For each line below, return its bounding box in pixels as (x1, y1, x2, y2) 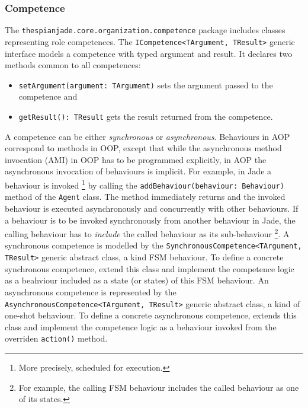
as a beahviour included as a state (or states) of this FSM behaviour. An (5, 274, 269, 286)
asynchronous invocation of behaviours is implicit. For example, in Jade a (5, 165, 272, 177)
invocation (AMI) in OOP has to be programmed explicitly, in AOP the (5, 153, 267, 165)
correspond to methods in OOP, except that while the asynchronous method (5, 142, 282, 154)
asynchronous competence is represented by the (5, 285, 177, 298)
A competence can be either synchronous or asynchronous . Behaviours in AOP (5, 130, 290, 142)
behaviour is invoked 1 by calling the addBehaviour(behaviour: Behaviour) (5, 177, 284, 191)
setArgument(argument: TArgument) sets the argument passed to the (18, 78, 273, 91)
